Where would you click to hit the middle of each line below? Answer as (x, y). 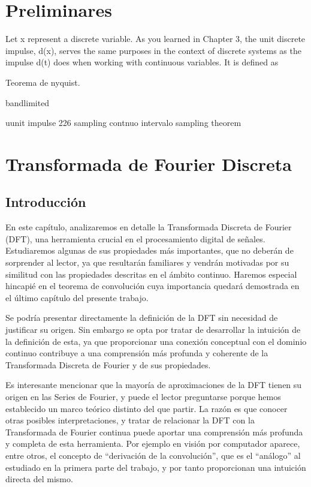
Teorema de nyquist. (43, 82)
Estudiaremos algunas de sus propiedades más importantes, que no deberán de (150, 250)
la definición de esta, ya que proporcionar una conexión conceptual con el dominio (156, 341)
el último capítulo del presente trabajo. (77, 297)
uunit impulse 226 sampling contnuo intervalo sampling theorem (123, 123)
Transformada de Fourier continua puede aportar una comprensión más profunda (154, 432)
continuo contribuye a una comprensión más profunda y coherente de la (137, 353)
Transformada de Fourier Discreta (149, 163)
